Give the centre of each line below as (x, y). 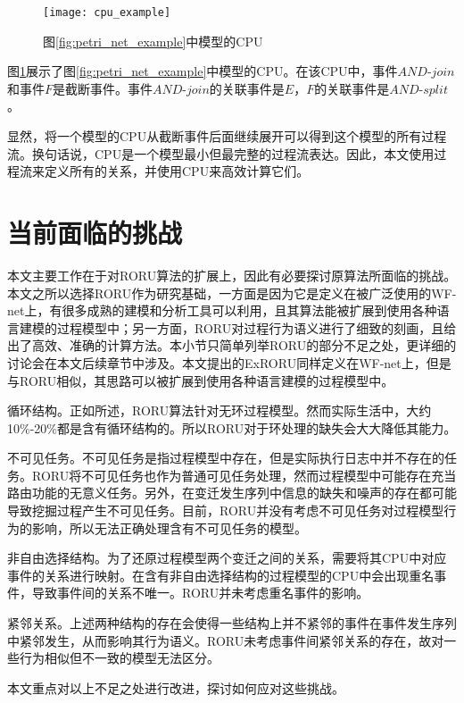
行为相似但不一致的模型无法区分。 (119, 658)
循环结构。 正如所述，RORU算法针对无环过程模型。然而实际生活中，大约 (220, 410)
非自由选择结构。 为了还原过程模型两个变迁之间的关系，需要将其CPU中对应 (227, 558)
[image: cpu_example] (107, 13)
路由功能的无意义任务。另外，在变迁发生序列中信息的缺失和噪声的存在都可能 (232, 493)
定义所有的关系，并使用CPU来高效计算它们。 (177, 171)
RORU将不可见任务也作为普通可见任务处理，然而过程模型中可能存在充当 (244, 475)
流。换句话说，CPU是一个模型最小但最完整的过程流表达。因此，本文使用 (221, 153)
